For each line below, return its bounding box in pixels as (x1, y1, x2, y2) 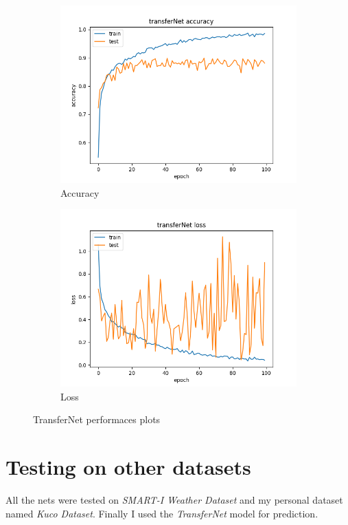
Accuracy (60, 185, 100, 200)
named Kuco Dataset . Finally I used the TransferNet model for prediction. (5, 506, 318, 520)
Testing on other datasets (5, 453, 251, 481)
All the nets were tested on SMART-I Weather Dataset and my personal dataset (5, 493, 343, 507)
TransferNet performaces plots (33, 412, 161, 427)
